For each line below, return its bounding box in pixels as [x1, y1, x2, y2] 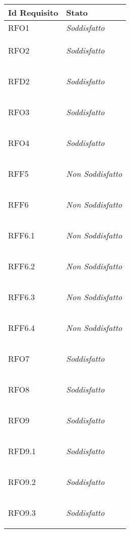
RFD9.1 [8, 445, 36, 457]
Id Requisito [8, 7, 58, 18]
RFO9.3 [8, 507, 36, 518]
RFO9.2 [8, 476, 36, 488]
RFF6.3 [8, 291, 35, 303]
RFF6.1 [8, 229, 35, 241]
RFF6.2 [8, 260, 35, 272]
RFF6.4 [8, 322, 35, 333]
